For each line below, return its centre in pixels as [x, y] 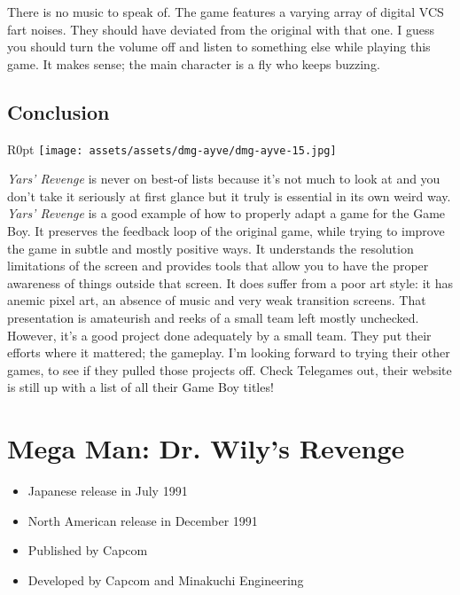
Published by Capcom [88, 550]
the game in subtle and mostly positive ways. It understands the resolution [211, 248]
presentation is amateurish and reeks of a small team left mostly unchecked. [213, 317]
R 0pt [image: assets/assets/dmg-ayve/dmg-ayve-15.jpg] [172, 149]
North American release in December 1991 [143, 520]
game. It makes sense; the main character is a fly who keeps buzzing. [194, 63]
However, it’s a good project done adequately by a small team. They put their [219, 335]
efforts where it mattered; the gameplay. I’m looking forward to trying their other [229, 352]
